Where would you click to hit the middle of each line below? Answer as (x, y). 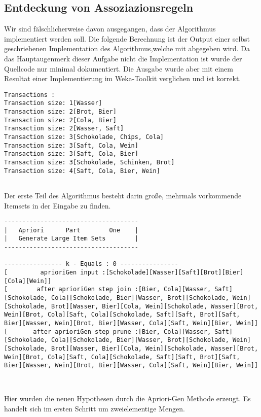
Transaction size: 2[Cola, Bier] (60, 120)
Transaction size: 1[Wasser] (53, 103)
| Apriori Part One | (71, 230)
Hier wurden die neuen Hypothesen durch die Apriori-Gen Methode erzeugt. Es (127, 398)
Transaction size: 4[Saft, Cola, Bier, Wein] (82, 171)
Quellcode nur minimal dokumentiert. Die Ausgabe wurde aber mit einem (119, 68)
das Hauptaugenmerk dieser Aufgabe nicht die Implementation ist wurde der (123, 58)
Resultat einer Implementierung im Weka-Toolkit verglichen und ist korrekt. (123, 78)
